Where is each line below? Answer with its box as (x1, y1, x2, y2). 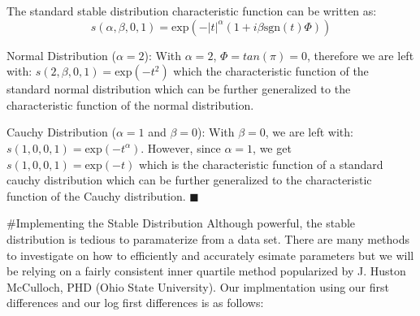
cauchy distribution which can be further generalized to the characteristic (6, 171, 372, 188)
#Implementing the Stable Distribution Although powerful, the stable (6, 214, 356, 232)
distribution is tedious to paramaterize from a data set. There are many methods (6, 230, 410, 247)
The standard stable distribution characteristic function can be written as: (6, 2, 377, 19)
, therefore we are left (306, 46, 414, 63)
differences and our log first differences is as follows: (6, 294, 264, 311)
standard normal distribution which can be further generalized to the (6, 80, 351, 97)
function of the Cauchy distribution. (6, 187, 186, 204)
